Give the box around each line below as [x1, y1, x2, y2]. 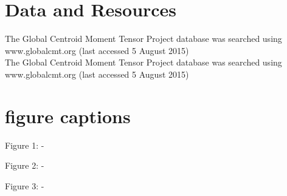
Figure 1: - [5, 138, 44, 151]
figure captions [5, 103, 131, 128]
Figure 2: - [5, 159, 44, 172]
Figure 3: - [5, 179, 44, 192]
